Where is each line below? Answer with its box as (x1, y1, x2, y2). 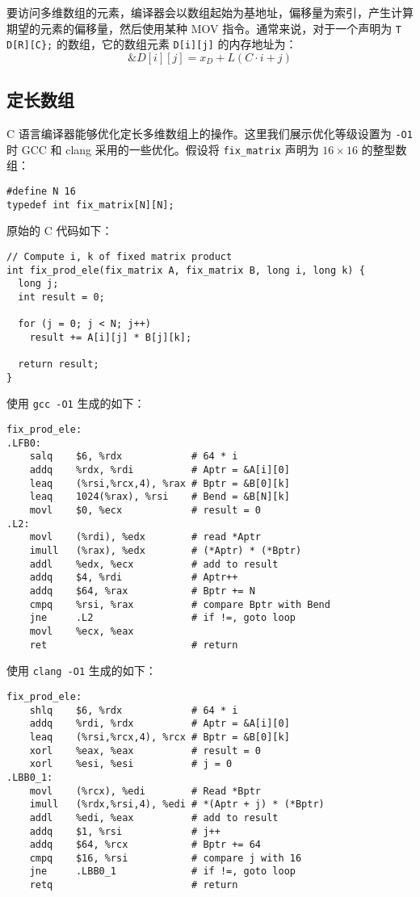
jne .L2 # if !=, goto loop (29, 612, 296, 624)
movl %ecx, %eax (29, 625, 134, 637)
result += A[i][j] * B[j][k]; (29, 331, 192, 343)
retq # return (29, 879, 238, 891)
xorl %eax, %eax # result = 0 (29, 744, 261, 757)
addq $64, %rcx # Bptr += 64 (29, 839, 261, 851)
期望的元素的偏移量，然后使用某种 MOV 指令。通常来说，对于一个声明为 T (6, 19, 401, 36)
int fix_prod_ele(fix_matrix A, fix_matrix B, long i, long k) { (6, 264, 365, 276)
